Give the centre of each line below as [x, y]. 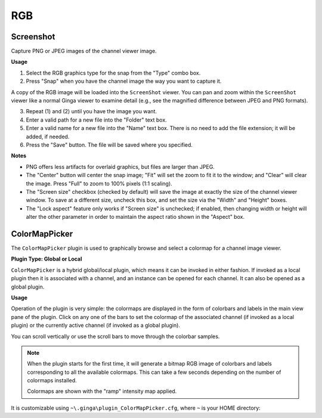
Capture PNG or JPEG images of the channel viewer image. [84, 51]
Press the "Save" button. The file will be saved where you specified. [109, 145]
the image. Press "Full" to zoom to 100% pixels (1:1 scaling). [99, 183]
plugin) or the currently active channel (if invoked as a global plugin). [95, 326]
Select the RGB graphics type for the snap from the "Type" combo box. [113, 73]
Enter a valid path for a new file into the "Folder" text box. [96, 120]
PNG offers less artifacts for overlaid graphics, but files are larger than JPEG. [120, 166]
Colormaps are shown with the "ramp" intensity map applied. [102, 391]
